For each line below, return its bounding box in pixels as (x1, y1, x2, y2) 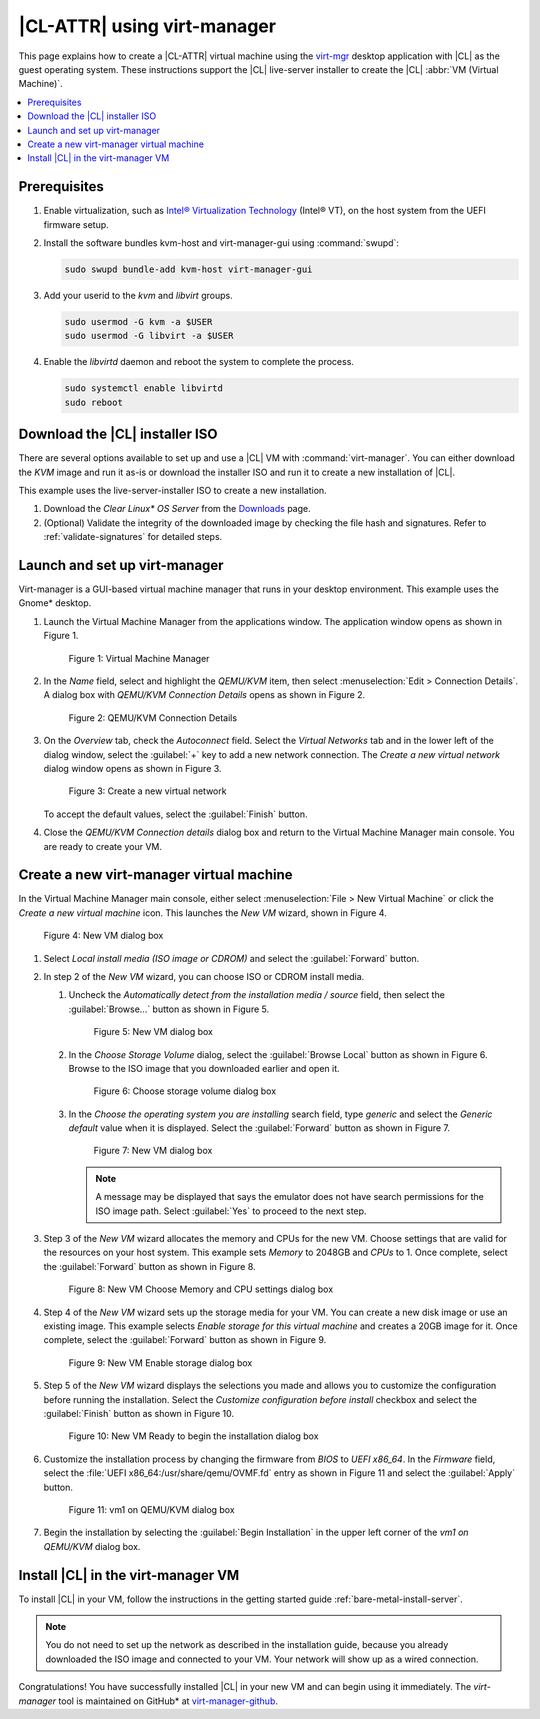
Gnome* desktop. (18, 597, 92, 609)
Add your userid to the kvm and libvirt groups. (43, 289, 234, 301)
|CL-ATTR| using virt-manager (18, 15, 277, 37)
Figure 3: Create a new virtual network (68, 785, 227, 797)
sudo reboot (64, 396, 124, 408)
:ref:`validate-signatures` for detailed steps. (43, 531, 223, 543)
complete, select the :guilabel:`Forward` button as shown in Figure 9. (43, 1334, 327, 1346)
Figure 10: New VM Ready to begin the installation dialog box (68, 1430, 319, 1442)
